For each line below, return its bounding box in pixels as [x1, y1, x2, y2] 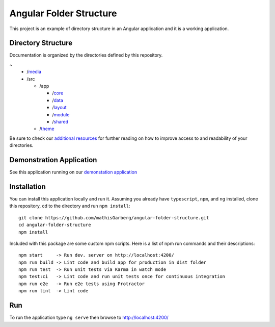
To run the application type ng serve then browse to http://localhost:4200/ [9, 314, 169, 321]
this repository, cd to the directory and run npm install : [9, 203, 130, 209]
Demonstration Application [9, 156, 97, 164]
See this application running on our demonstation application [9, 169, 137, 175]
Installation [9, 182, 46, 191]
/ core [52, 90, 64, 96]
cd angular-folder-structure [18, 222, 91, 228]
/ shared [52, 118, 69, 124]
